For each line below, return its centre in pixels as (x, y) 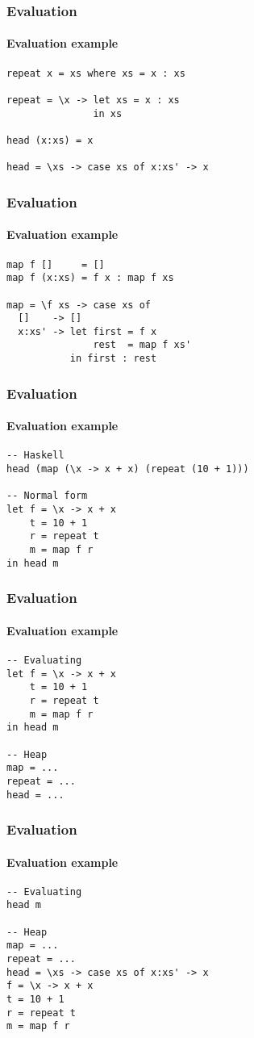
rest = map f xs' (142, 345)
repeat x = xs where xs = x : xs (96, 73)
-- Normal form (47, 496)
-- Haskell (35, 456)
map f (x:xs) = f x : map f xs (90, 278)
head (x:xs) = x (50, 140)
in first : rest (113, 359)
